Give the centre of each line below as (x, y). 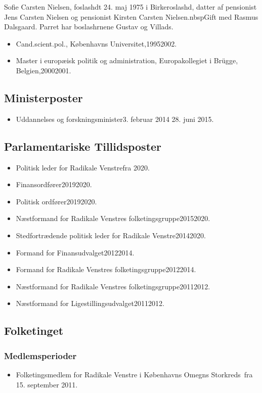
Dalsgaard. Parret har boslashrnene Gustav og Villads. (89, 27)
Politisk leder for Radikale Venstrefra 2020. (83, 167)
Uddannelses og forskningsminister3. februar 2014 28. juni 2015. (115, 119)
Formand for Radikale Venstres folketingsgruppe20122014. (106, 269)
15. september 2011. (47, 384)
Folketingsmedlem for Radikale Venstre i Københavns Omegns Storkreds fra (134, 374)
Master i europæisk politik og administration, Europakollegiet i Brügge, (127, 60)
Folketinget (34, 331)
